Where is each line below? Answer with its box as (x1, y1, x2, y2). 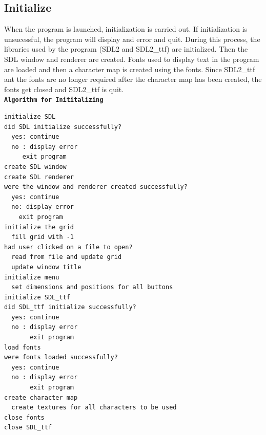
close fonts (4, 414, 45, 421)
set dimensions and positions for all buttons (11, 284, 173, 291)
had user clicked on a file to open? (4, 243, 133, 251)
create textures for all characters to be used (11, 404, 177, 411)
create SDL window (4, 163, 67, 170)
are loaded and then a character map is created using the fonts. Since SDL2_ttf (4, 63, 255, 74)
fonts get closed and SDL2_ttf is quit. (4, 83, 124, 94)
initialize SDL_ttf (4, 293, 70, 301)
